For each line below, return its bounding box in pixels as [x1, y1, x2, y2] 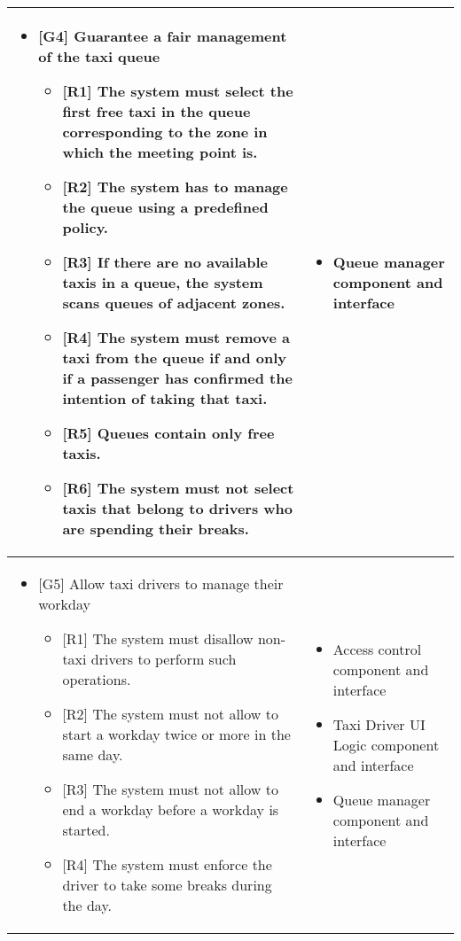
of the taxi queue [38, 46, 160, 66]
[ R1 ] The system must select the [62, 81, 293, 101]
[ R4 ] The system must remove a [62, 327, 290, 347]
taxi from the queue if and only [62, 347, 286, 368]
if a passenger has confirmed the [62, 368, 293, 388]
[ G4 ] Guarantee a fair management [38, 26, 287, 46]
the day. [62, 895, 112, 915]
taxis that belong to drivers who [62, 498, 293, 518]
